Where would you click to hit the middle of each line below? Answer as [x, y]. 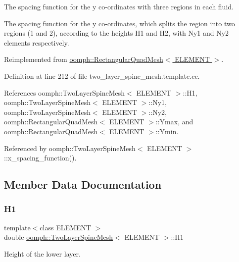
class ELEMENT [65, 227]
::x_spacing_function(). [40, 158]
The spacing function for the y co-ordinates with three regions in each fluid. [119, 6]
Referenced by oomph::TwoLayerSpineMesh [70, 148]
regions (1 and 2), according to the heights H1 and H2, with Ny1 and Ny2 [117, 33]
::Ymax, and [174, 122]
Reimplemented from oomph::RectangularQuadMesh [84, 59]
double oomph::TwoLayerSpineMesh [59, 237]
